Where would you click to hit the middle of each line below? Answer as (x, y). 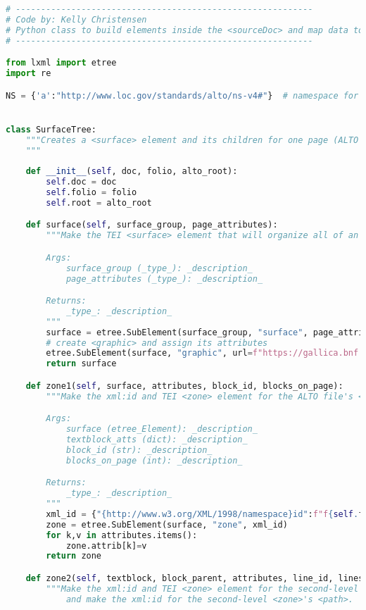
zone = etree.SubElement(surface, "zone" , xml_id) (167, 524)
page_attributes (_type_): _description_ (164, 279)
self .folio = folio (91, 192)
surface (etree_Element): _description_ (162, 429)
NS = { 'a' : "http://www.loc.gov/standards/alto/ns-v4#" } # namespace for (182, 95)
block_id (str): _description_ (139, 450)
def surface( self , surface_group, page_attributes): (152, 225)
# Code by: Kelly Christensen (76, 19)
